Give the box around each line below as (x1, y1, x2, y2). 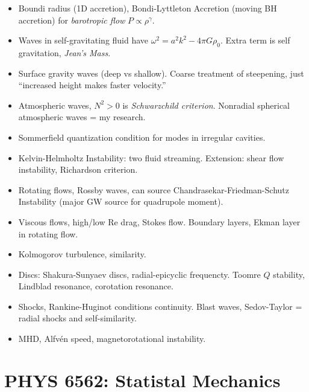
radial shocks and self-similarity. (18, 312, 137, 324)
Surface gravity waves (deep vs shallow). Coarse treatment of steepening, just (18, 66, 304, 79)
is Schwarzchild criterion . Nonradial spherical (122, 98, 290, 111)
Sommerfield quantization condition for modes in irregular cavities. (18, 130, 266, 143)
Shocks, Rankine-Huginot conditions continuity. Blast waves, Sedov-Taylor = (18, 300, 302, 312)
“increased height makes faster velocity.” (18, 79, 166, 91)
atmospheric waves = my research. (18, 111, 146, 123)
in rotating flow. (18, 227, 78, 240)
